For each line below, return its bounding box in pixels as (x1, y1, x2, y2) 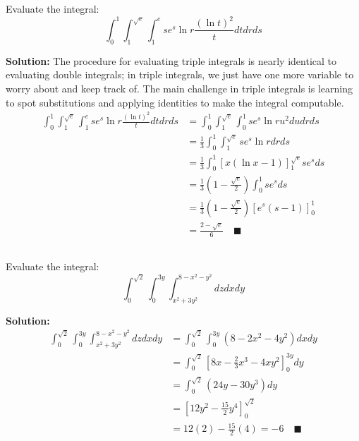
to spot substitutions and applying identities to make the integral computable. (6, 95, 344, 109)
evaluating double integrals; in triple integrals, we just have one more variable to (6, 67, 354, 82)
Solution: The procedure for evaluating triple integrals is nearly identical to (6, 53, 337, 68)
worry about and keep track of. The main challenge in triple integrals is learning (6, 80, 353, 95)
